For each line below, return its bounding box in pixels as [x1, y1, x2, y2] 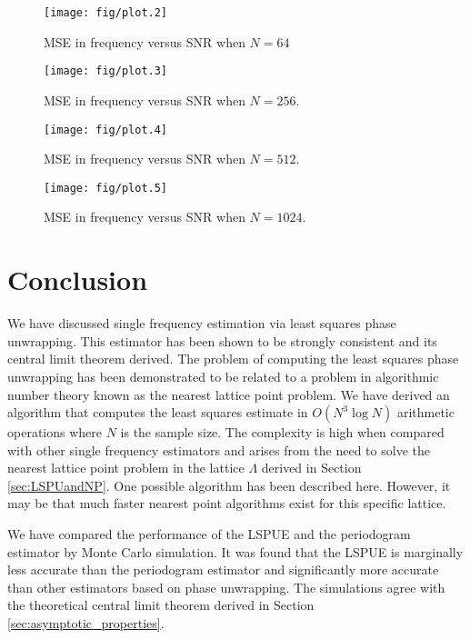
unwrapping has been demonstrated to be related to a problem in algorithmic [7, 366, 439, 385]
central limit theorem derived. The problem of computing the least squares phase [7, 349, 459, 368]
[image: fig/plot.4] [44, 123, 168, 136]
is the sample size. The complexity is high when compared [120, 423, 445, 442]
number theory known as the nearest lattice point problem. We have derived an [7, 384, 450, 404]
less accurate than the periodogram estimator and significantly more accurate [7, 560, 439, 579]
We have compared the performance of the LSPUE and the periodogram [7, 524, 411, 544]
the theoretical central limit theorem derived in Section [7, 595, 315, 614]
